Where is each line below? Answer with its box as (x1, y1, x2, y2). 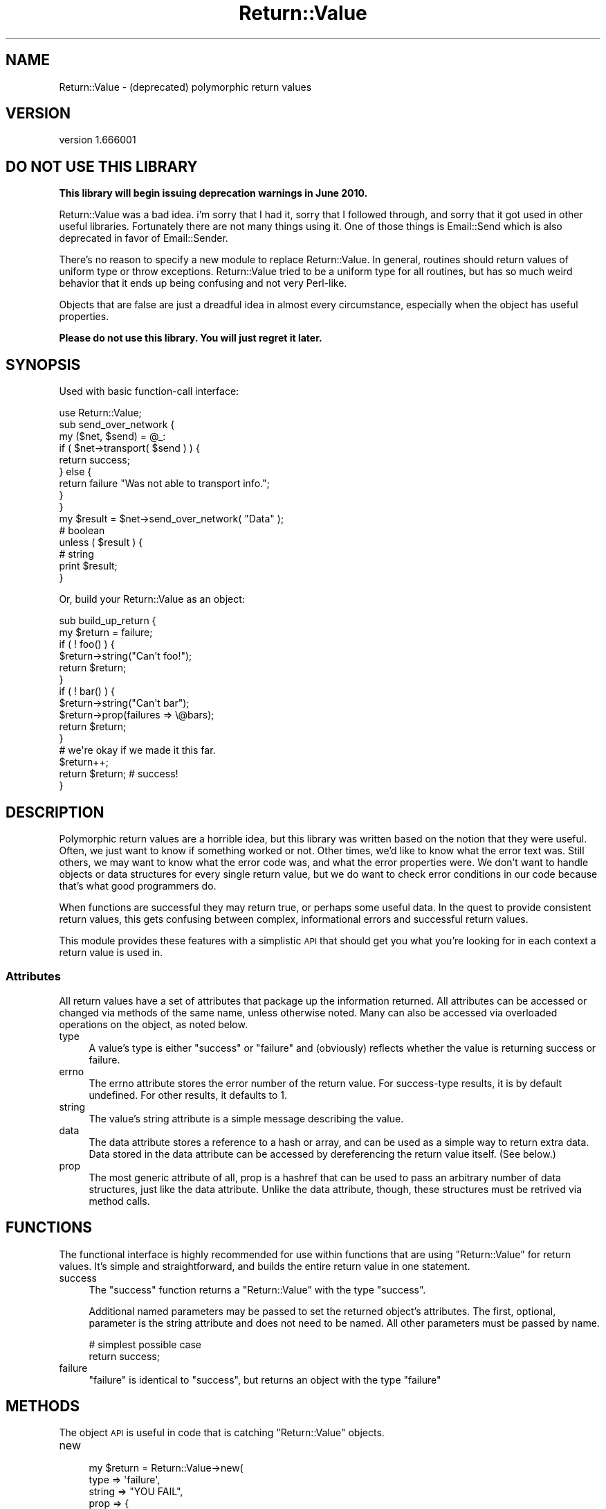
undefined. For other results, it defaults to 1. (89, 1088, 288, 1101)
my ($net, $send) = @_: (59, 430, 166, 443)
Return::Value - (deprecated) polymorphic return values (59, 80, 312, 93)
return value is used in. (59, 946, 163, 958)
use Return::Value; (59, 407, 142, 419)
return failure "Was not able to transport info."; (59, 477, 270, 490)
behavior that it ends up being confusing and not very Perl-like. (59, 277, 347, 290)
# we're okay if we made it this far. (59, 744, 216, 757)
